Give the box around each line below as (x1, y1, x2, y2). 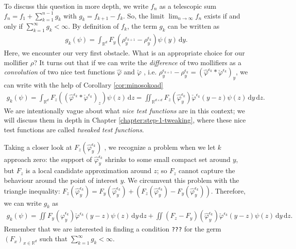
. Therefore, (210, 185, 246, 196)
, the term (127, 21, 157, 31)
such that (39, 233, 68, 244)
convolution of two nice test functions (4, 67, 115, 77)
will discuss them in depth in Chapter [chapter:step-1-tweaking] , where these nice (4, 115, 246, 125)
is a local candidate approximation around (25, 165, 152, 176)
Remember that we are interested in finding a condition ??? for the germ (4, 224, 221, 234)
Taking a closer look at (4, 142, 72, 152)
